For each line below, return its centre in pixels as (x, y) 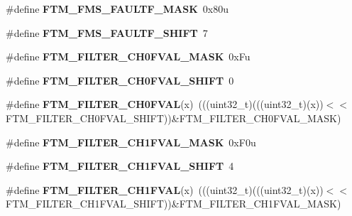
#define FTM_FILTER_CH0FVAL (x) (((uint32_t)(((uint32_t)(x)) (165, 104)
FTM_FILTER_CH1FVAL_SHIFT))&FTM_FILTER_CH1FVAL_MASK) (174, 204)
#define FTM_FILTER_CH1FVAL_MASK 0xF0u (131, 142)
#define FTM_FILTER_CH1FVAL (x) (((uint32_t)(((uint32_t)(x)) (165, 189)
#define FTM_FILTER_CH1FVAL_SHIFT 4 (120, 166)
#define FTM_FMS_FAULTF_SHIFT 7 (107, 32)
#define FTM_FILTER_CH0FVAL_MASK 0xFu (128, 56)
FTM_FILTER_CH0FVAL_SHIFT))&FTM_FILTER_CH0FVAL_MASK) (174, 118)
